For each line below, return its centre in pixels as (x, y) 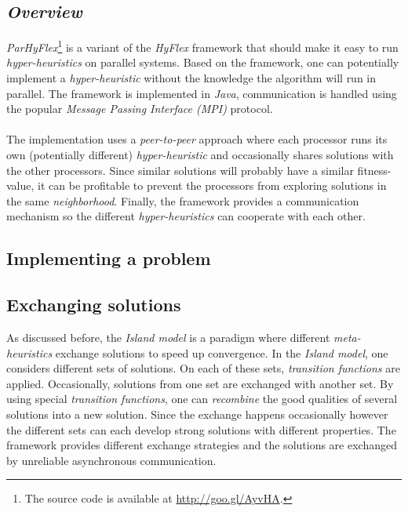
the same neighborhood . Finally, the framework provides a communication (183, 200)
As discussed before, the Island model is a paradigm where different (168, 337)
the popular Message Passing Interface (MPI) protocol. (140, 109)
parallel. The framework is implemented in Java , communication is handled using (202, 93)
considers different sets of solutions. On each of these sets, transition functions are (203, 368)
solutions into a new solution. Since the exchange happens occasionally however (197, 414)
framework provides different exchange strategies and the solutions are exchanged (202, 445)
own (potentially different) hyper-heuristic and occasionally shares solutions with (200, 155)
